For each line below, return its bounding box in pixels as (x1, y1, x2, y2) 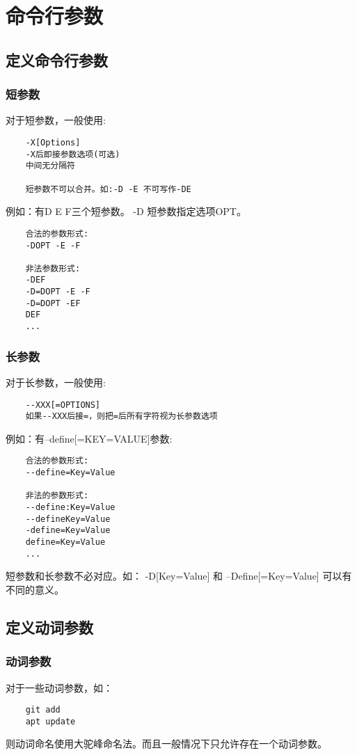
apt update (25, 716, 76, 726)
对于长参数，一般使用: (6, 374, 106, 389)
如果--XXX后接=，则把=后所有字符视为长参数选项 (25, 411, 218, 422)
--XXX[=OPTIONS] (25, 399, 101, 410)
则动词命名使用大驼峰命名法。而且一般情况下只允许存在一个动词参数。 (6, 736, 327, 751)
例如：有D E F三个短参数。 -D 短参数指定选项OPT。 (6, 204, 246, 218)
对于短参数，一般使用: (6, 113, 106, 127)
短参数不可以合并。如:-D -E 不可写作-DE (25, 184, 191, 194)
